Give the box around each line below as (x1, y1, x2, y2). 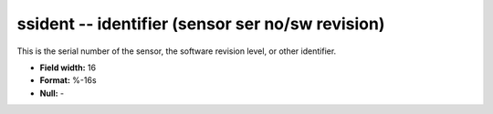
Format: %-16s (39, 75, 97, 86)
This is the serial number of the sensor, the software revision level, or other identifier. (16, 46, 337, 57)
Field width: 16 (39, 62, 96, 73)
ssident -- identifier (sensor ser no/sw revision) (16, 14, 385, 34)
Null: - (39, 88, 65, 98)
